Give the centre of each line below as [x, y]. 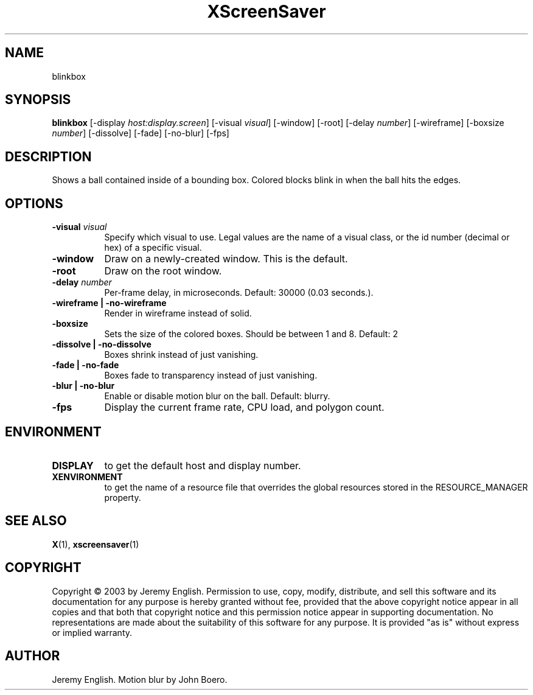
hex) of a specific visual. [153, 248]
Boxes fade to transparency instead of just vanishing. [211, 375]
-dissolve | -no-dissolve [102, 344]
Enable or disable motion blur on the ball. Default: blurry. [217, 396]
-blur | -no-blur [83, 386]
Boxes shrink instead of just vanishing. [181, 355]
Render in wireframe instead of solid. [178, 313]
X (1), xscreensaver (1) [96, 544]
